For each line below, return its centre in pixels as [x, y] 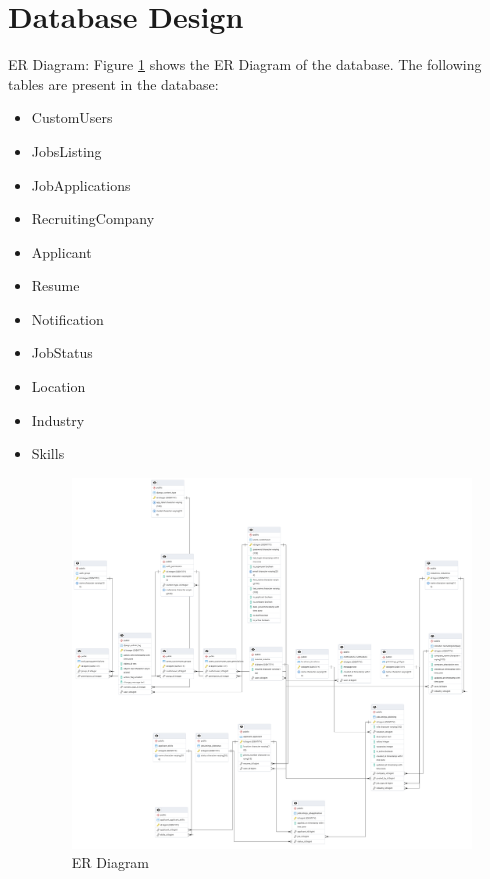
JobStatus [62, 352]
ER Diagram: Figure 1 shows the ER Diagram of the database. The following [245, 64]
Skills [48, 453]
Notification [67, 318]
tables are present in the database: [113, 83]
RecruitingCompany [93, 218]
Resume [55, 285]
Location [58, 386]
